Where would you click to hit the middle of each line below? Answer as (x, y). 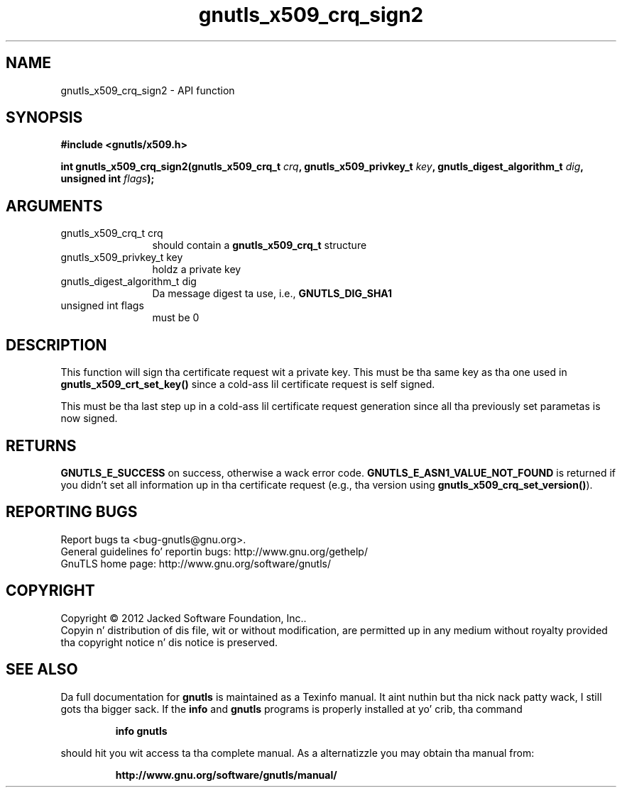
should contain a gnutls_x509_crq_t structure (260, 245)
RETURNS (41, 445)
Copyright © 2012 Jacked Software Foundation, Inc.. (184, 618)
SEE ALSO (42, 670)
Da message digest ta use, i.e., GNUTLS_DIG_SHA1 (272, 294)
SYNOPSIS (44, 118)
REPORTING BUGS (72, 512)
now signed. (89, 418)
